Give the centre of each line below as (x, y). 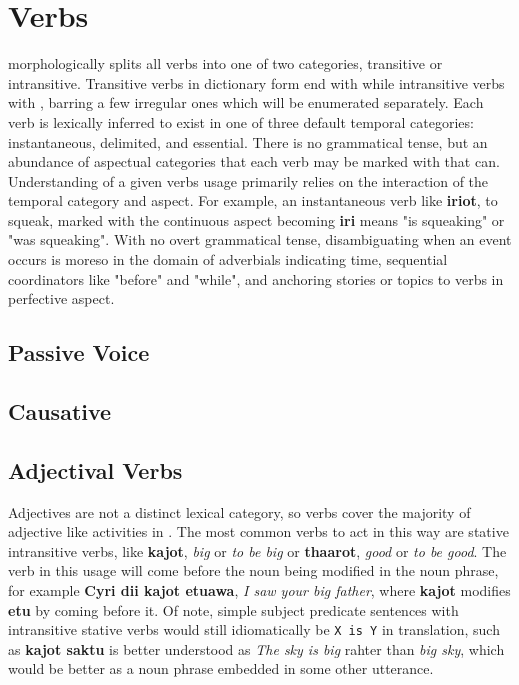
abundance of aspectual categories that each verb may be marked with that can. (254, 161)
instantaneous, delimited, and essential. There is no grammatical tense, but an (248, 141)
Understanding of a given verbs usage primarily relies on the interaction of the (248, 180)
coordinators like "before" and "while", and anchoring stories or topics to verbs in (256, 278)
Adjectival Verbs (95, 469)
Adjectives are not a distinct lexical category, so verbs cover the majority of (239, 511)
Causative (60, 411)
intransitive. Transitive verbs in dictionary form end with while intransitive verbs (256, 82)
